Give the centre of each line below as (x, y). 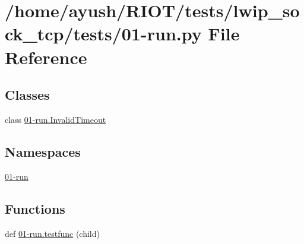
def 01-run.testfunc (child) (52, 233)
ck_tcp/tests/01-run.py (103, 34)
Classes (27, 95)
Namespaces (43, 151)
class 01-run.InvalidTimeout (56, 119)
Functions (35, 208)
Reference (46, 57)
